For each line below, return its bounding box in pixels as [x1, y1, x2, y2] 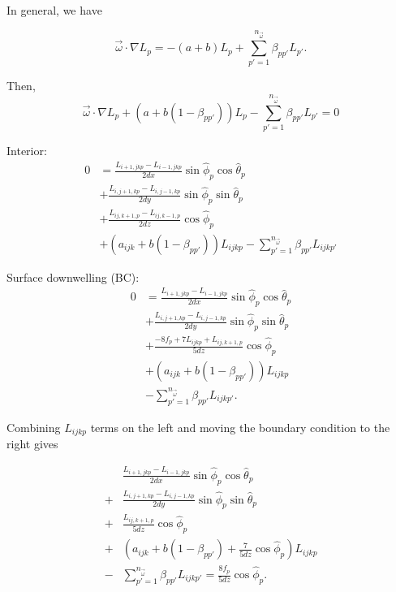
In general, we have [6, 2, 102, 18]
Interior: [6, 141, 47, 158]
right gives [6, 435, 58, 452]
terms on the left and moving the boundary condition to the [90, 418, 390, 435]
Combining [6, 418, 61, 435]
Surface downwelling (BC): [6, 268, 140, 285]
